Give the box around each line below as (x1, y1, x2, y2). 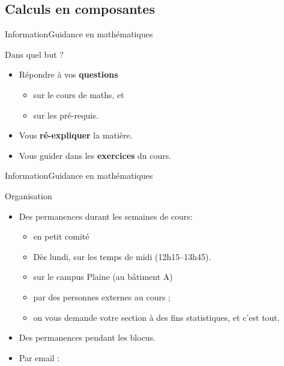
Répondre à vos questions (19, 68, 118, 81)
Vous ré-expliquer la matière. (19, 129, 133, 141)
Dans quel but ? (5, 48, 64, 60)
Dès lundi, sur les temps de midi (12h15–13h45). (33, 250, 211, 262)
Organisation (5, 189, 52, 202)
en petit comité (33, 230, 89, 243)
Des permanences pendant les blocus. (19, 331, 156, 344)
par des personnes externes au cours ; (33, 290, 171, 303)
